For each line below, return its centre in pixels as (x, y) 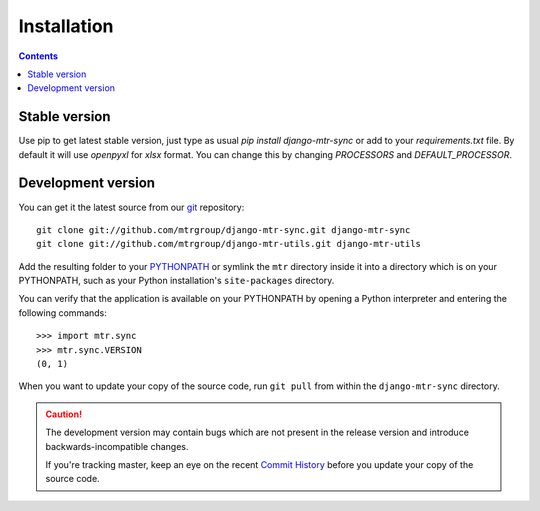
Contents (38, 56)
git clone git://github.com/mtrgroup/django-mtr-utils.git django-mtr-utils (229, 244)
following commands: (62, 312)
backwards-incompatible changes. (117, 446)
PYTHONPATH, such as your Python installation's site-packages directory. (176, 281)
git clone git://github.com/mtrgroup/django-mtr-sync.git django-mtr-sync (223, 229)
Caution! (64, 414)
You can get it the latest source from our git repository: (131, 207)
